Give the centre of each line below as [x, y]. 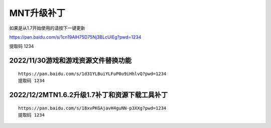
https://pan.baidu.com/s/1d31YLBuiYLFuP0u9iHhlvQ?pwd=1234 [92, 73]
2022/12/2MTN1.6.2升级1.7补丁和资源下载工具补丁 [89, 95]
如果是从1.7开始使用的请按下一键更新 [47, 28]
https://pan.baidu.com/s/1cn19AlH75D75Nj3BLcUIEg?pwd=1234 [75, 37]
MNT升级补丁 [37, 13]
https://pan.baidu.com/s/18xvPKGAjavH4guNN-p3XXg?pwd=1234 [92, 108]
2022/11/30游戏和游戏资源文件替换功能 [70, 61]
